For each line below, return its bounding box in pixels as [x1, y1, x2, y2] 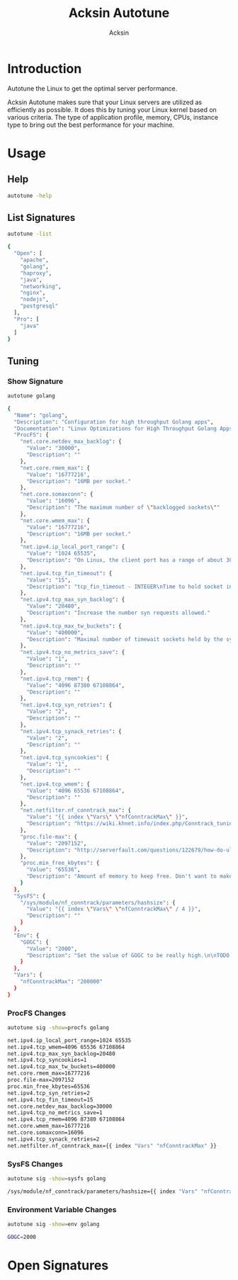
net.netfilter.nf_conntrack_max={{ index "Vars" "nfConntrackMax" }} [7, 1142, 217, 1149]
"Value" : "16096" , [25, 497, 81, 504]
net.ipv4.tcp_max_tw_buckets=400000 [7, 1063, 115, 1070]
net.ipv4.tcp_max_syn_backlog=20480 [7, 1050, 115, 1057]
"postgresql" [20, 302, 59, 310]
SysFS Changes [7, 1159, 64, 1169]
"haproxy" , [20, 269, 52, 277]
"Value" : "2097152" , [25, 839, 87, 847]
